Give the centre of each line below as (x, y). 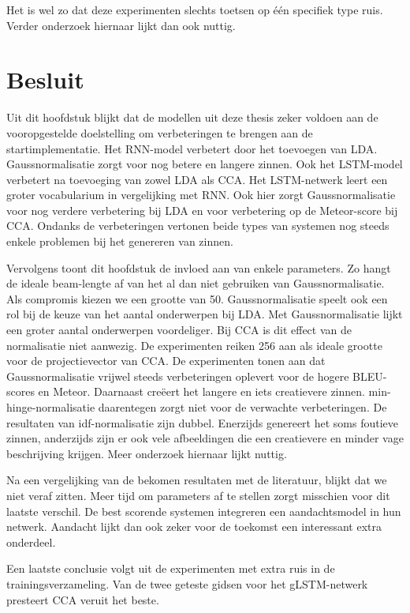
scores (20, 391)
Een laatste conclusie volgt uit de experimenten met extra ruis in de (171, 568)
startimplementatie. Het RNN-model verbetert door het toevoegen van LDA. (192, 148)
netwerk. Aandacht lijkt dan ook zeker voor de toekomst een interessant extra (194, 527)
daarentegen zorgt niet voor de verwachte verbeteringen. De (242, 407)
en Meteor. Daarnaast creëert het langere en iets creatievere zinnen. (201, 391)
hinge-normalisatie (51, 407)
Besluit (45, 79)
